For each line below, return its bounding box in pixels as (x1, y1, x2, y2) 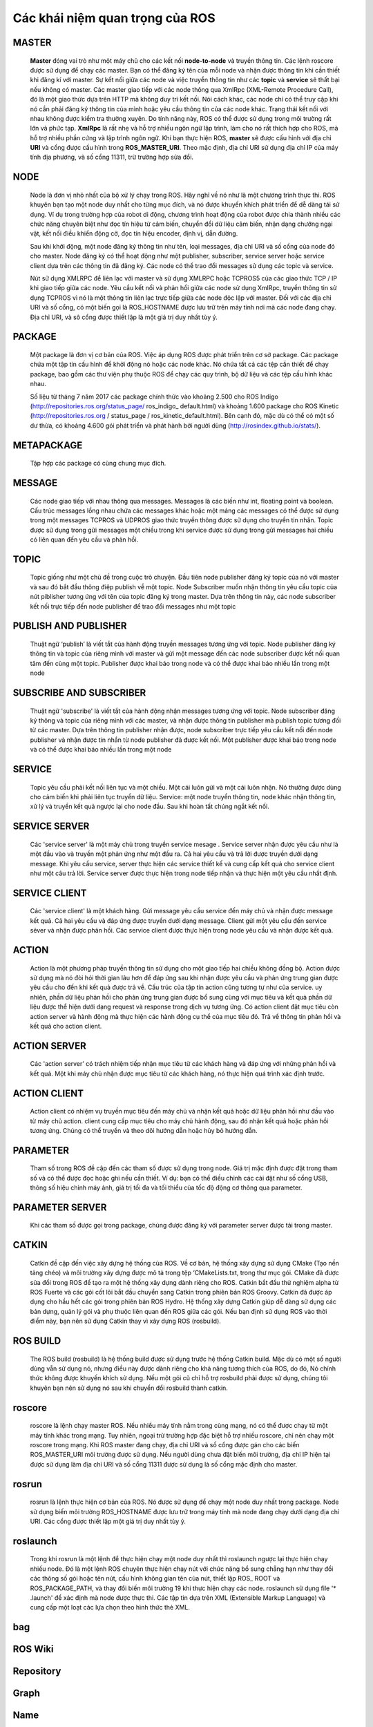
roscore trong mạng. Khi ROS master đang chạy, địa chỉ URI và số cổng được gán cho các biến (30, 1441, 300, 1449)
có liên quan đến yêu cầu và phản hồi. (30, 535, 139, 544)
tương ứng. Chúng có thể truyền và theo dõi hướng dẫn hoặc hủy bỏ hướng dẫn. (30, 1126, 258, 1134)
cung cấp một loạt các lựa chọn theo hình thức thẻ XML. (30, 1603, 190, 1612)
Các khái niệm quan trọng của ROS (12, 10, 216, 26)
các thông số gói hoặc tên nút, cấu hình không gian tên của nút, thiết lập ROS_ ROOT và (30, 1574, 280, 1583)
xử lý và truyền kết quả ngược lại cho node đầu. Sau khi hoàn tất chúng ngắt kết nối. (30, 802, 269, 811)
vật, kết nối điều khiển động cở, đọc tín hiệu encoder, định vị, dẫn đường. (30, 229, 238, 238)
